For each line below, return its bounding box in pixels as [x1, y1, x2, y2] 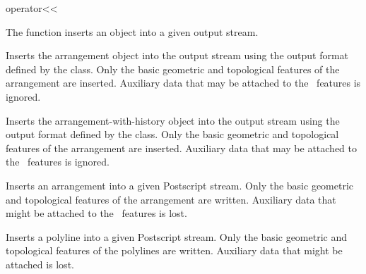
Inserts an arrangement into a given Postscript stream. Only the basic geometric [6, 178, 354, 192]
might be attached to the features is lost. [6, 206, 187, 220]
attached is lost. [6, 256, 74, 271]
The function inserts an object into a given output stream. [6, 24, 259, 39]
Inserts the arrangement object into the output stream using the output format [6, 48, 349, 63]
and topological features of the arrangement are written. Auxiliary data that [6, 192, 336, 206]
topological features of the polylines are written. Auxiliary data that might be [6, 243, 343, 258]
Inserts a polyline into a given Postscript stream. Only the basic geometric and [6, 229, 348, 244]
